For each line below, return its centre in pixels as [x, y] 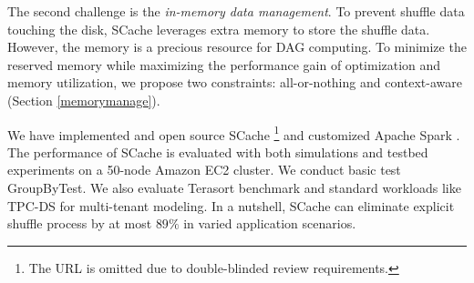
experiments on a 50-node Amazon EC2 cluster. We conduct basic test [204, 170]
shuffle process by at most [80, 223]
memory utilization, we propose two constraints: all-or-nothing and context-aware [235, 82]
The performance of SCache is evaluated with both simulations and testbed [218, 152]
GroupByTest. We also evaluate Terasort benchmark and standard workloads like [234, 187]
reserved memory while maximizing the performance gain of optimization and [224, 64]
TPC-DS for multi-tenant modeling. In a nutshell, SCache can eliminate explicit [231, 205]
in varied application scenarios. [270, 223]
